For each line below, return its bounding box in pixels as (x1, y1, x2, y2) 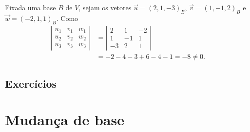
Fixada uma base (5, 2, 56, 12)
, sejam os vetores (78, 2, 132, 12)
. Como (56, 13, 78, 23)
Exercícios (5, 76, 57, 91)
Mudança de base (5, 109, 124, 129)
